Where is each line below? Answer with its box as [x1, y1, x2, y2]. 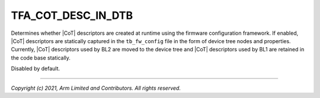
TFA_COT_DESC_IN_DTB [11, 9, 133, 22]
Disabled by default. [11, 65, 60, 72]
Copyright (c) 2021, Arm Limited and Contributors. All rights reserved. [11, 84, 181, 92]
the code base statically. [11, 54, 71, 61]
